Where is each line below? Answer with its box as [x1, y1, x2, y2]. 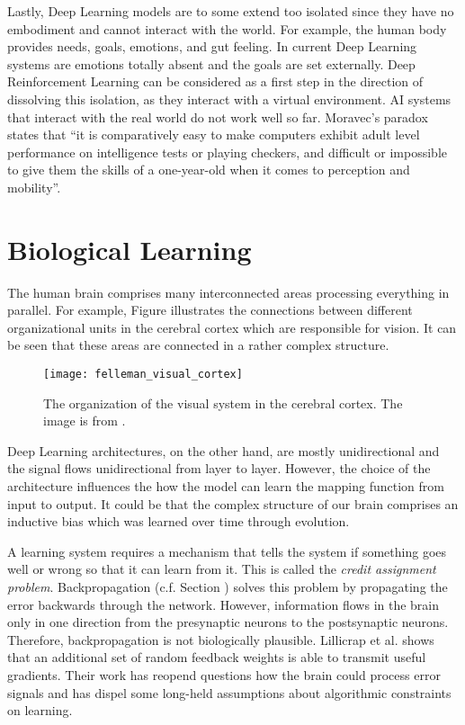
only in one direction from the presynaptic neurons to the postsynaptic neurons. [7, 613, 449, 631]
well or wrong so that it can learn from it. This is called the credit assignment [7, 559, 436, 578]
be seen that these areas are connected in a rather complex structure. [7, 336, 389, 354]
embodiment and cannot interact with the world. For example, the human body [7, 19, 447, 38]
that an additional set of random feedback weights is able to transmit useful [7, 648, 426, 667]
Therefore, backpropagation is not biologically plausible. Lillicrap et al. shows [7, 630, 434, 649]
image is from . [43, 411, 126, 430]
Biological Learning [7, 230, 252, 267]
